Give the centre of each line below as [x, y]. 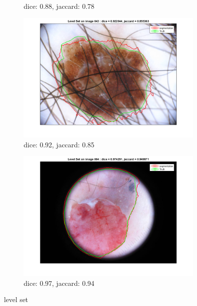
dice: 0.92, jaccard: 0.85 [59, 144]
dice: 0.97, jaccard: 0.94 [59, 283]
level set [16, 299]
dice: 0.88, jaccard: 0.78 [59, 6]
